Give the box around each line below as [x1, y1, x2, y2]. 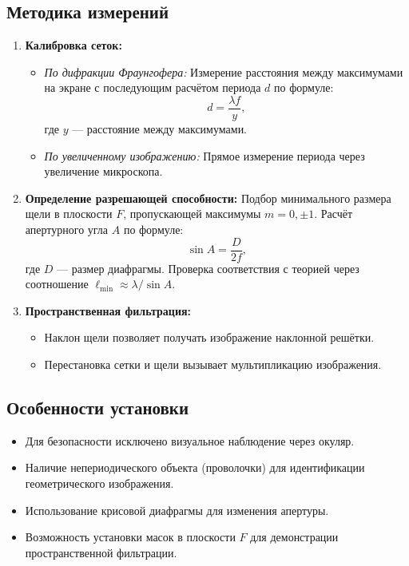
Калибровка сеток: [25, 37, 122, 53]
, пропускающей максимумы [123, 205, 261, 222]
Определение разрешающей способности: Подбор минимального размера [25, 189, 391, 206]
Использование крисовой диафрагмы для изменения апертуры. [25, 501, 329, 518]
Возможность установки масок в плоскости [25, 528, 236, 545]
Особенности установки [6, 395, 189, 420]
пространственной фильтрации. [25, 544, 177, 560]
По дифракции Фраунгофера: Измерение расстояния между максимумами [44, 63, 403, 80]
